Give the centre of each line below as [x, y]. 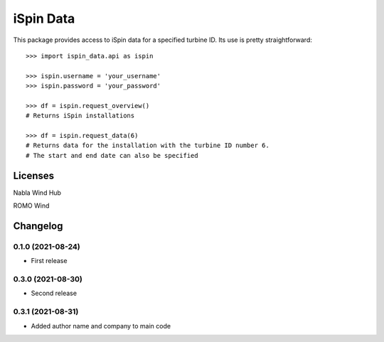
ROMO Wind [31, 205]
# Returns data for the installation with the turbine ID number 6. [148, 145]
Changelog [38, 226]
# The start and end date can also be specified [112, 155]
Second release [54, 293]
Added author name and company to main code [101, 326]
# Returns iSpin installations [80, 116]
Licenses [34, 175]
